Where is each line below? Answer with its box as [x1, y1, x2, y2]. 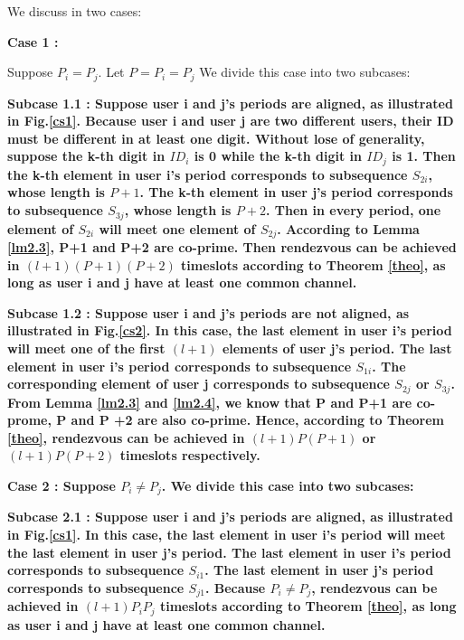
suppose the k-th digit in [7, 146, 166, 165]
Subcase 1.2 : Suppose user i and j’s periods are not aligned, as [7, 303, 410, 322]
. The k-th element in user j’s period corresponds [139, 183, 453, 202]
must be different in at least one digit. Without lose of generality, [7, 128, 425, 147]
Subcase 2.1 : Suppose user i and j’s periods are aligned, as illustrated [7, 507, 453, 526]
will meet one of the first [7, 338, 166, 357]
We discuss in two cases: [7, 2, 142, 20]
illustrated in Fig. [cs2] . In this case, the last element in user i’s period [7, 321, 452, 340]
